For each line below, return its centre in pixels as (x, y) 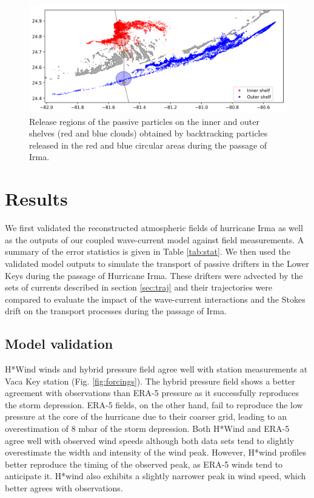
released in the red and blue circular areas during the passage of (148, 145)
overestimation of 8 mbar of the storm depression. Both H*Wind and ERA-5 (147, 429)
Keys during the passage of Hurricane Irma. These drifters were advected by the (154, 275)
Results (36, 199)
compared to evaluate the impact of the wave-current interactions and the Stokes (155, 299)
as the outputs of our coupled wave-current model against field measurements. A (155, 239)
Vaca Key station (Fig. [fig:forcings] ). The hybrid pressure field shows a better (150, 381)
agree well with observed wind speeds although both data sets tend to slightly (149, 440)
